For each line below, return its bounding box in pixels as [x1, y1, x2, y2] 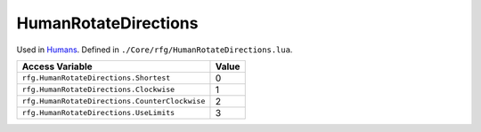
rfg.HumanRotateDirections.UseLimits [21, 108, 175, 118]
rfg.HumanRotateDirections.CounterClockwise [21, 97, 206, 106]
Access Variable [21, 60, 93, 73]
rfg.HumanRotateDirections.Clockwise [21, 85, 175, 95]
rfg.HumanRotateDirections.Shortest [21, 74, 171, 83]
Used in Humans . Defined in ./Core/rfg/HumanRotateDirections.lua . [16, 44, 293, 55]
